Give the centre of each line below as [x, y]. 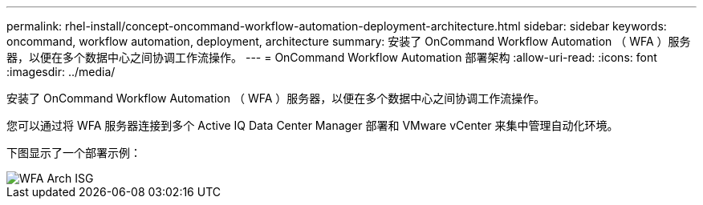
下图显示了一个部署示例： [74, 153]
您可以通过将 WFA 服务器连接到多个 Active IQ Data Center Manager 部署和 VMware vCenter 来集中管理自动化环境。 [313, 125]
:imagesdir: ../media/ [61, 72]
